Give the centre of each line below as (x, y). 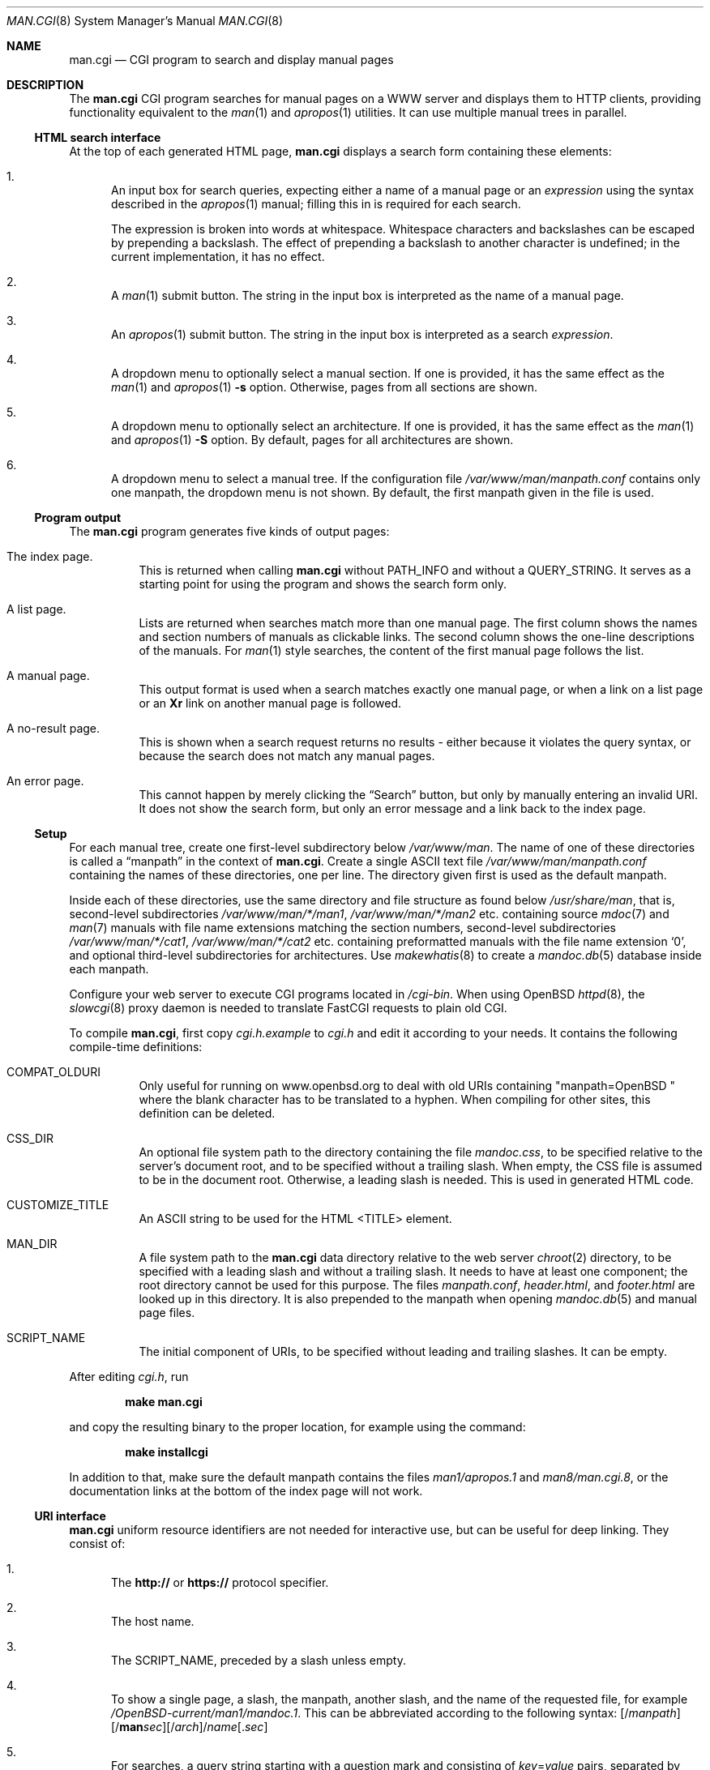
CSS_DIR (30, 1138)
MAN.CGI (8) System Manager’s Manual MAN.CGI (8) (145, 21)
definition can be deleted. (207, 1113)
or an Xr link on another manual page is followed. (270, 703)
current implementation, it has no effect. (218, 257)
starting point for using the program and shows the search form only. (323, 584)
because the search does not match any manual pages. (287, 756)
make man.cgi (164, 1402)
